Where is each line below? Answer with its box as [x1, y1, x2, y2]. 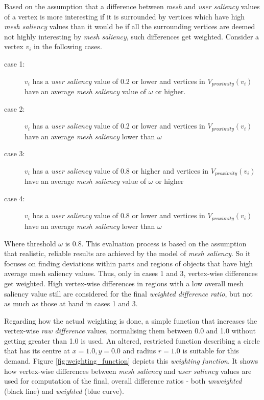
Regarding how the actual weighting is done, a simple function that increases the [4, 315, 257, 326]
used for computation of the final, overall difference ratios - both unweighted [4, 375, 242, 386]
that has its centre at [4, 345, 70, 356]
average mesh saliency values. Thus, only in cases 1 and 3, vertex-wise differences [4, 268, 258, 279]
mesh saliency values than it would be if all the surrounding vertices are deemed [4, 21, 255, 32]
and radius [123, 345, 156, 356]
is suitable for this [182, 345, 239, 356]
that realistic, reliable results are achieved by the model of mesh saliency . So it [4, 248, 251, 259]
